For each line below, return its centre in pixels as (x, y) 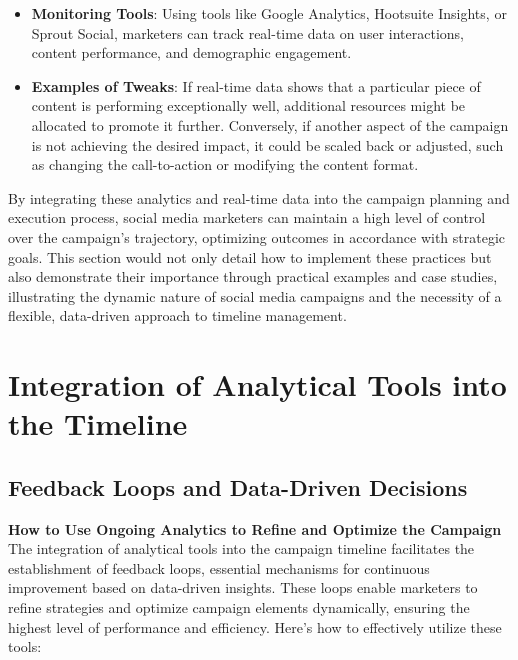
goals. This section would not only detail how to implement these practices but (250, 256)
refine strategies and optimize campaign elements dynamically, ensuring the (239, 607)
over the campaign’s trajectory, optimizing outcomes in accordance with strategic (257, 236)
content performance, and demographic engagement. (191, 52)
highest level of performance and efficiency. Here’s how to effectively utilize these (255, 626)
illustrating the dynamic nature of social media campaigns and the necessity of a (255, 295)
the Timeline (98, 423)
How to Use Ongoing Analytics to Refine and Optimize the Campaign (255, 528)
